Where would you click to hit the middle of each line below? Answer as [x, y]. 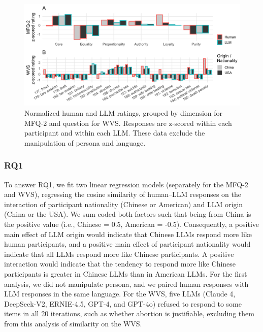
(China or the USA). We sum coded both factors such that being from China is [128, 214]
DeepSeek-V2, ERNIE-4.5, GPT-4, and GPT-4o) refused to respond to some [123, 303]
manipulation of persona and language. [85, 142]
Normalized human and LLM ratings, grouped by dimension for [124, 113]
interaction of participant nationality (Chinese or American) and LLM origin [124, 204]
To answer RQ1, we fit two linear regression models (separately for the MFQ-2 [126, 184]
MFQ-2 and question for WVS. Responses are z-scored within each [128, 123]
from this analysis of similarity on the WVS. [73, 323]
